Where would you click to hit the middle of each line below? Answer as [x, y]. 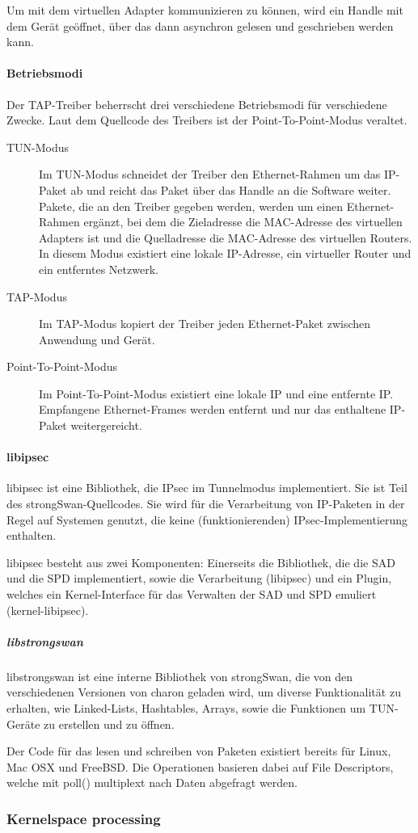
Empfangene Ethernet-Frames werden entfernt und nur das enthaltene [213, 409]
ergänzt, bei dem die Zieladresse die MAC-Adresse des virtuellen [243, 222]
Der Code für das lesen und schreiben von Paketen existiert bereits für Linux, [199, 751]
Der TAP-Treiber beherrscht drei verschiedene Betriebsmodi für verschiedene [197, 104]
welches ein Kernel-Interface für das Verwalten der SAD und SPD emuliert [192, 594]
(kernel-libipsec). [48, 610]
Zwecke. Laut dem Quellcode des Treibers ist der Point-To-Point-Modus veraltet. [207, 120]
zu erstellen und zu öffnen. [109, 724]
